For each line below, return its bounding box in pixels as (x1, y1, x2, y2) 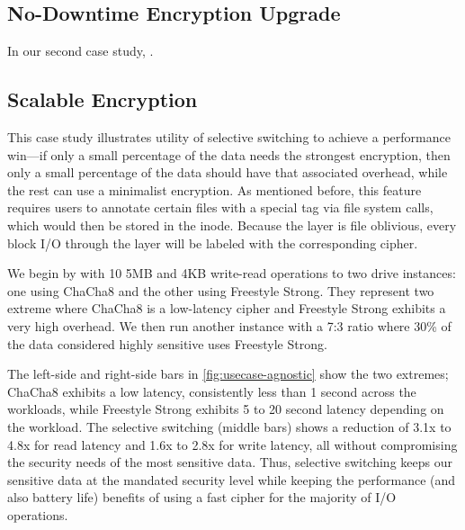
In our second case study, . (7, 41, 154, 60)
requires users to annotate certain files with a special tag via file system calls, (7, 198, 434, 217)
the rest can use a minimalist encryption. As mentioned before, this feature (7, 180, 422, 199)
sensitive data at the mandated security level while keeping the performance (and (7, 470, 456, 489)
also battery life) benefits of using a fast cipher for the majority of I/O (7, 488, 397, 507)
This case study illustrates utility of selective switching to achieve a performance (7, 128, 451, 146)
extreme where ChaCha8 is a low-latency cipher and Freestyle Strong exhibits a (7, 299, 446, 318)
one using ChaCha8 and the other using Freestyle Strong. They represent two (7, 281, 434, 300)
